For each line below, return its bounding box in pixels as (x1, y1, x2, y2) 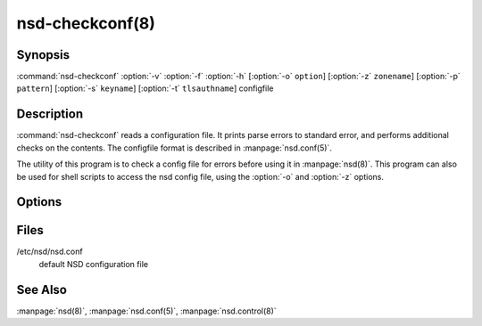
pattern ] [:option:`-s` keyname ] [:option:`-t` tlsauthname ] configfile (16, 83, 274, 94)
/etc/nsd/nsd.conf (16, 246, 84, 257)
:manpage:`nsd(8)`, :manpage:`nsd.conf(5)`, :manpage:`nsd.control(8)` (16, 306, 277, 316)
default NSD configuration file (38, 258, 149, 269)
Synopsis (16, 47, 71, 62)
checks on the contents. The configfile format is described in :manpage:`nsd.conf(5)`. (16, 143, 332, 153)
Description (16, 107, 84, 122)
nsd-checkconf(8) (16, 13, 156, 33)
